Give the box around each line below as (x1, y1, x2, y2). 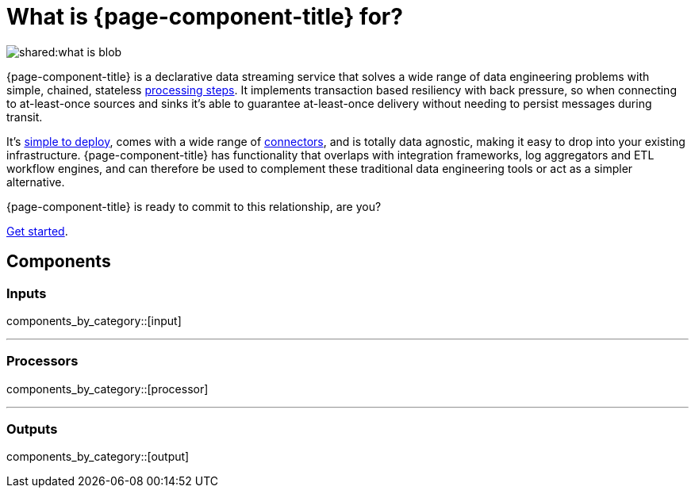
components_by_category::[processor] (6, 381, 209, 396)
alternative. (6, 174, 65, 189)
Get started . (6, 224, 68, 238)
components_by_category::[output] (6, 450, 190, 464)
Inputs (6, 285, 47, 301)
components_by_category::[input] (6, 313, 182, 327)
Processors (6, 353, 79, 370)
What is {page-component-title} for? (6, 3, 403, 30)
